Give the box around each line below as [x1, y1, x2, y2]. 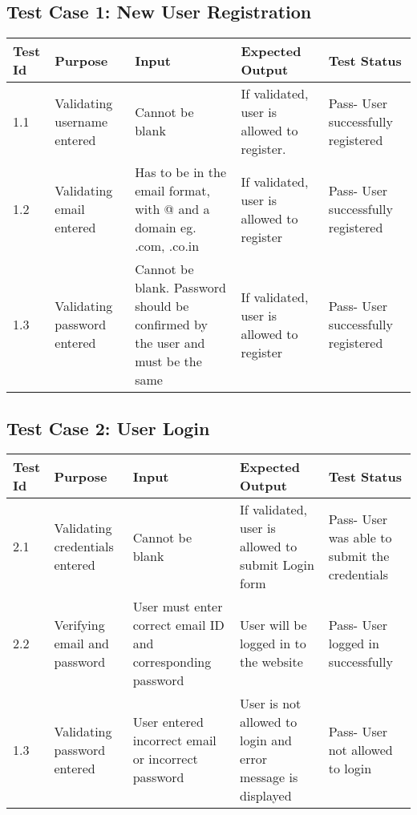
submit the [328, 546, 390, 565]
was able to [328, 527, 392, 547]
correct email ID [132, 615, 225, 635]
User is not [240, 694, 302, 713]
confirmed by [135, 315, 208, 334]
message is [240, 768, 298, 787]
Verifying [54, 615, 105, 635]
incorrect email [132, 731, 217, 750]
